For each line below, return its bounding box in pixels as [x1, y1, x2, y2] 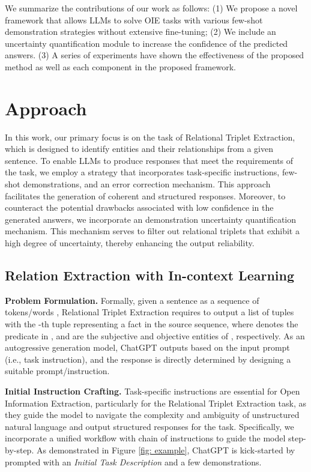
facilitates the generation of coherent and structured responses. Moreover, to [5, 189, 286, 202]
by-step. [5, 443, 34, 456]
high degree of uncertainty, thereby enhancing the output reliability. [5, 237, 255, 249]
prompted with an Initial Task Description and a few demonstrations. [5, 455, 262, 468]
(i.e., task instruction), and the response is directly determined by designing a [5, 352, 291, 365]
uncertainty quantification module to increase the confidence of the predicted [5, 37, 288, 49]
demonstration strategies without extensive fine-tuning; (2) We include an [5, 25, 276, 38]
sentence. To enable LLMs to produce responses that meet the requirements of [5, 154, 294, 166]
